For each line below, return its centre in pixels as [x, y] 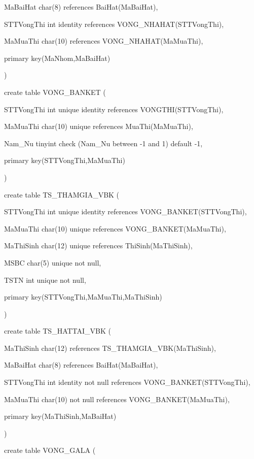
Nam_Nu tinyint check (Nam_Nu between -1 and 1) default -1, [103, 143]
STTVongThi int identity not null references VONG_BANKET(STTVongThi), [127, 382]
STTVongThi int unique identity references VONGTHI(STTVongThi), [114, 109]
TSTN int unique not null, [45, 280]
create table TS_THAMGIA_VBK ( [62, 194]
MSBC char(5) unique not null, [53, 262]
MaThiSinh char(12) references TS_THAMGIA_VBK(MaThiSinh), [110, 348]
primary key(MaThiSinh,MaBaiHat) [60, 416]
